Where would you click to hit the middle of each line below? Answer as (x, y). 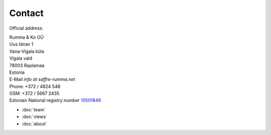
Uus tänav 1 (21, 44)
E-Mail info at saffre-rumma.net (42, 79)
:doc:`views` (35, 117)
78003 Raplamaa (27, 65)
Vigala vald (21, 58)
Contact (26, 13)
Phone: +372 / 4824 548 (35, 86)
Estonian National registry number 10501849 (55, 100)
